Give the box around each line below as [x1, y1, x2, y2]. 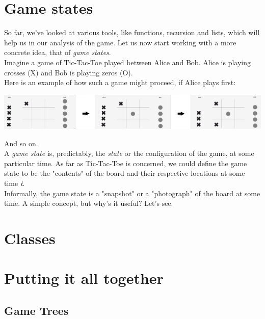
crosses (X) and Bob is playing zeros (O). [4, 67, 133, 77]
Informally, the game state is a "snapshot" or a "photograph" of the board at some [4, 188, 260, 198]
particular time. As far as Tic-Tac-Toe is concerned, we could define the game [4, 157, 247, 168]
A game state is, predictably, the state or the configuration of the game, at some [4, 148, 254, 158]
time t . [4, 178, 25, 189]
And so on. [4, 138, 38, 148]
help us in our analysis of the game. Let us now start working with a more [4, 37, 236, 47]
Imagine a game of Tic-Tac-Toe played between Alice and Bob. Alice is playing [4, 57, 251, 67]
